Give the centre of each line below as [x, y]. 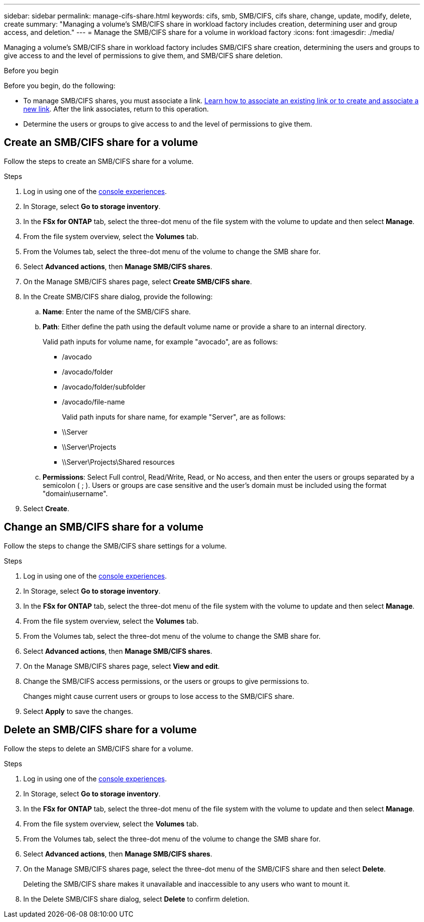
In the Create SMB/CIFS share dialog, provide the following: [118, 296]
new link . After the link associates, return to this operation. [116, 109]
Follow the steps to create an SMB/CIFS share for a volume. [99, 161]
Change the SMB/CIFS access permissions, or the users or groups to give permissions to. [166, 681]
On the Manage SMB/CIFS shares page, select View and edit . [121, 666]
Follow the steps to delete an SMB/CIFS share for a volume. [98, 748]
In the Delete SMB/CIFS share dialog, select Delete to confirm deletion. [136, 899]
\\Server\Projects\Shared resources [118, 462]
